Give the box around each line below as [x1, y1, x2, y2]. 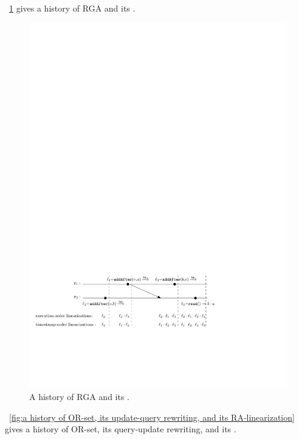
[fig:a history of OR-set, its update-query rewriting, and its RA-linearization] [9, 410, 295, 423]
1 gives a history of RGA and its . [9, 2, 136, 14]
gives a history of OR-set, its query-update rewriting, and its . [5, 423, 236, 435]
